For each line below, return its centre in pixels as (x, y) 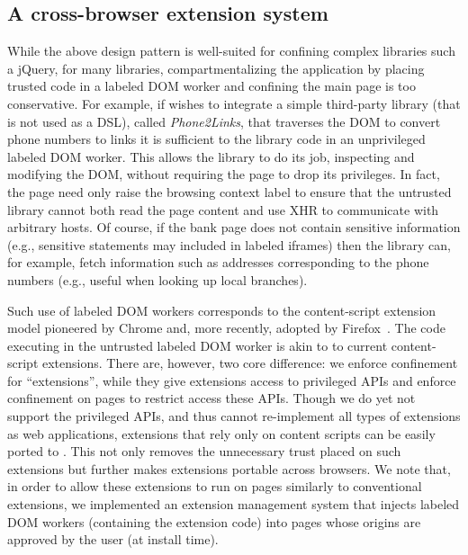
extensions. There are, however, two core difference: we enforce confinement (250, 363)
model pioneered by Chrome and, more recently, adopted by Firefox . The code (226, 328)
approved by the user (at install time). (113, 539)
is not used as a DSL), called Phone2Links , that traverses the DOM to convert (224, 121)
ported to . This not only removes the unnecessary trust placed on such (204, 451)
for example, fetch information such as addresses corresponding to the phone (218, 262)
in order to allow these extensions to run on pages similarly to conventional (215, 486)
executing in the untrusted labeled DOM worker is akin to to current (198, 345)
